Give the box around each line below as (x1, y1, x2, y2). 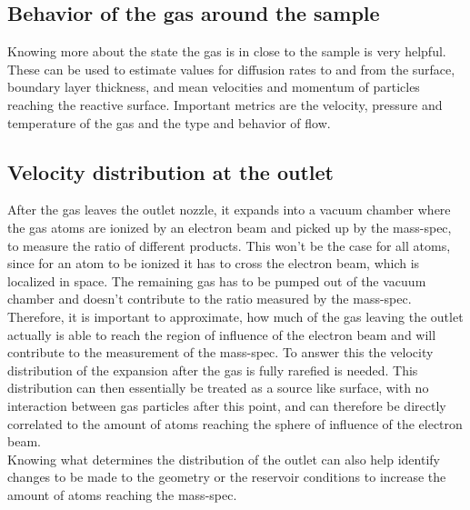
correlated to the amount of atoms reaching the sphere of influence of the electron (7, 414, 463, 433)
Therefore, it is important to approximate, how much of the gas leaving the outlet (7, 306, 464, 325)
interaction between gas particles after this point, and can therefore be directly (7, 395, 446, 415)
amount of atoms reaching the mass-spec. (7, 485, 237, 504)
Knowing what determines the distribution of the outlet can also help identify (7, 449, 440, 468)
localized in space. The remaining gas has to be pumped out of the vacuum (7, 271, 426, 290)
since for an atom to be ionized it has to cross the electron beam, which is (7, 254, 420, 273)
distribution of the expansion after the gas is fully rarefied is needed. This (7, 360, 418, 379)
